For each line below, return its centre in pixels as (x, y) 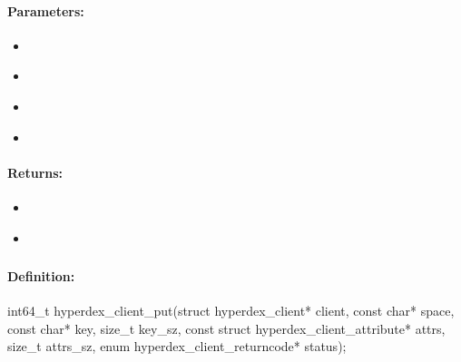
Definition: (41, 276)
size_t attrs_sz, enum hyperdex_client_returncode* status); (177, 346)
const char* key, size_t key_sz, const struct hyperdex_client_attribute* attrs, (226, 328)
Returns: (35, 172)
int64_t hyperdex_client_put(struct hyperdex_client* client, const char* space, (231, 311)
